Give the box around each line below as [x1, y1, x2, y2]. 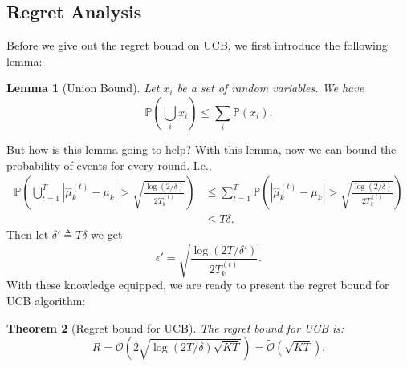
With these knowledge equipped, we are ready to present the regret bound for [6, 276, 389, 293]
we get [91, 226, 123, 243]
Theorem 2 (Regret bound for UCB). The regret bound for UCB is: [6, 319, 344, 336]
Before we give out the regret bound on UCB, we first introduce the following [6, 37, 388, 54]
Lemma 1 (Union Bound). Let [6, 79, 160, 96]
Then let [6, 226, 49, 243]
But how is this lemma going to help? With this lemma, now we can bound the [6, 140, 397, 157]
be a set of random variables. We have [177, 79, 364, 96]
